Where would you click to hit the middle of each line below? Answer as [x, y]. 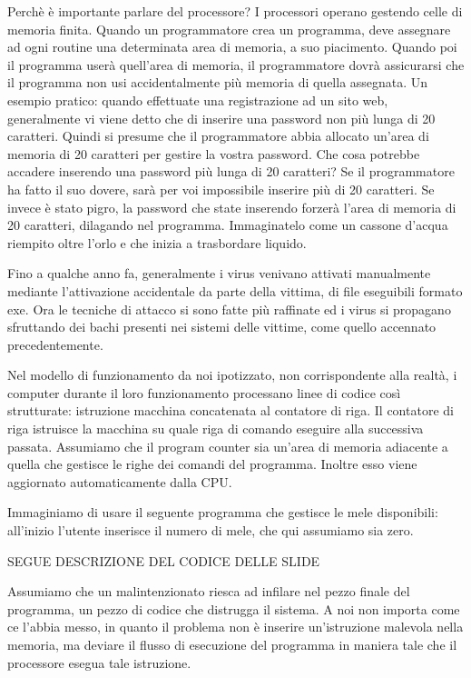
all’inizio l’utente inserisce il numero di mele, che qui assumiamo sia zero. [211, 530]
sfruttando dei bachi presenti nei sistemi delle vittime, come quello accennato [222, 327]
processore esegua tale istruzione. [99, 662]
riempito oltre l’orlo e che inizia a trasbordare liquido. [157, 242]
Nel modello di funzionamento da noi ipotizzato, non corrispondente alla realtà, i [232, 375]
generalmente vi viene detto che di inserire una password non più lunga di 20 [221, 118]
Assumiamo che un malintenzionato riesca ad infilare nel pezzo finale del [209, 591]
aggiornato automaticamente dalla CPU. [120, 481]
